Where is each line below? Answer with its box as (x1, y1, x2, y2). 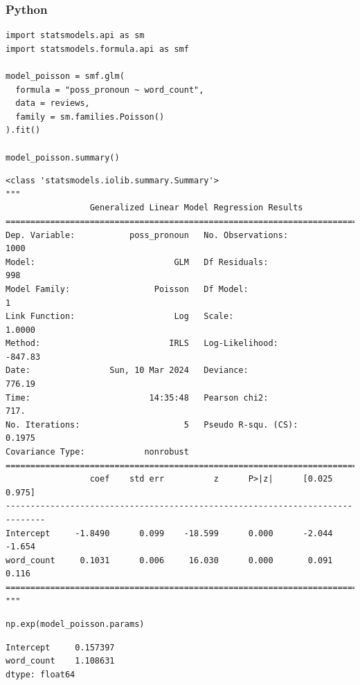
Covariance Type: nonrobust (6, 447, 189, 457)
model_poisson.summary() (6, 152, 120, 163)
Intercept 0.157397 (6, 642, 115, 652)
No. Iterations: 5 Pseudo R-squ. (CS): (6, 419, 298, 430)
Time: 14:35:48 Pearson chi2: (6, 392, 269, 403)
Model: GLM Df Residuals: (6, 257, 269, 267)
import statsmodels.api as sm (6, 30, 145, 41)
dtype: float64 (6, 669, 75, 679)
